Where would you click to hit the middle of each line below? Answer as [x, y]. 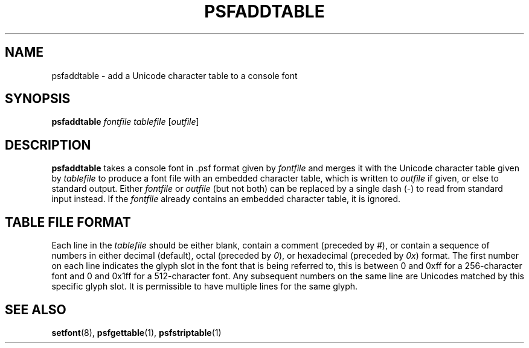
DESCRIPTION [48, 145]
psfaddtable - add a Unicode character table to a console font [175, 75]
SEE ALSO [36, 309]
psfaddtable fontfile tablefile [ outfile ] [125, 122]
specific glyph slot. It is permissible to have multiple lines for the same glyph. [205, 286]
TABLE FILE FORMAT [68, 222]
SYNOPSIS [38, 99]
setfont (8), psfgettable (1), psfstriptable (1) [136, 332]
